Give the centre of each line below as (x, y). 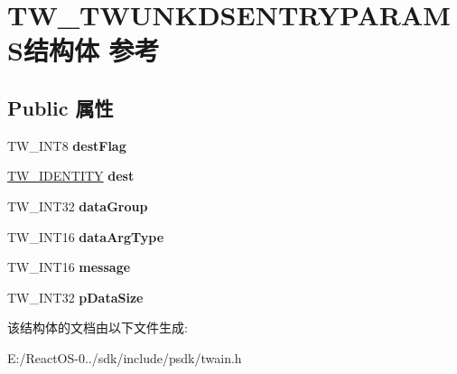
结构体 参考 (91, 50)
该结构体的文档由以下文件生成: (98, 327)
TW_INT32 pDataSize (75, 297)
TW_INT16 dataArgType (86, 236)
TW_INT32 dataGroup (78, 206)
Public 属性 (61, 107)
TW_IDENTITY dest (71, 176)
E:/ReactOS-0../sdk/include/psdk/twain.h (125, 357)
